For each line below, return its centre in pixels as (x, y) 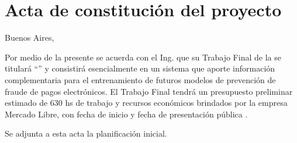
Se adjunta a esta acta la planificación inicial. (86, 133)
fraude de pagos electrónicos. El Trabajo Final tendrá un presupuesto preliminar (149, 91)
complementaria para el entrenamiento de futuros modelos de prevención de (140, 79)
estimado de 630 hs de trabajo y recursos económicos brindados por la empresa (146, 103)
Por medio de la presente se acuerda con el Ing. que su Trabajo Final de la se (143, 57)
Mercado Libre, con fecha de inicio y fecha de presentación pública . (126, 114)
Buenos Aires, (30, 37)
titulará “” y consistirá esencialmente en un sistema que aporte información (140, 68)
